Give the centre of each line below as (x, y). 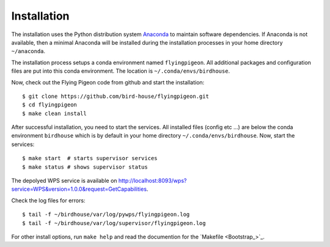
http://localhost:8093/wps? (152, 181)
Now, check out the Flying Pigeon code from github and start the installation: (108, 82)
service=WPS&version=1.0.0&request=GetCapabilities (79, 189)
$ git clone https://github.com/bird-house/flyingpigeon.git (116, 96)
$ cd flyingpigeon (50, 105)
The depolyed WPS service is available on (64, 181)
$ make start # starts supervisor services (90, 158)
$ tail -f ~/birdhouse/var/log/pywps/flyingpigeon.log (106, 215)
